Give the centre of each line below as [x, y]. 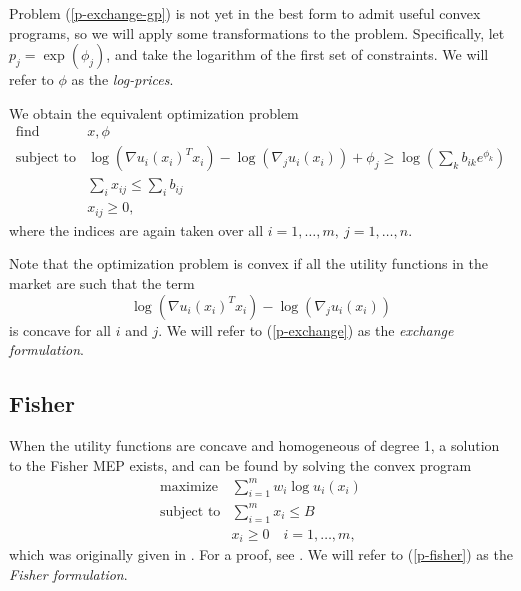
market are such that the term [102, 282]
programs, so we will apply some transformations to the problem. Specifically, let [257, 32]
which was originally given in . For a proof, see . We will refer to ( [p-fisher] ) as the [261, 554]
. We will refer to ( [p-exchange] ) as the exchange [306, 329]
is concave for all [60, 329]
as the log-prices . [122, 79]
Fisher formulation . [68, 573]
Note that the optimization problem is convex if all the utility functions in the [248, 263]
